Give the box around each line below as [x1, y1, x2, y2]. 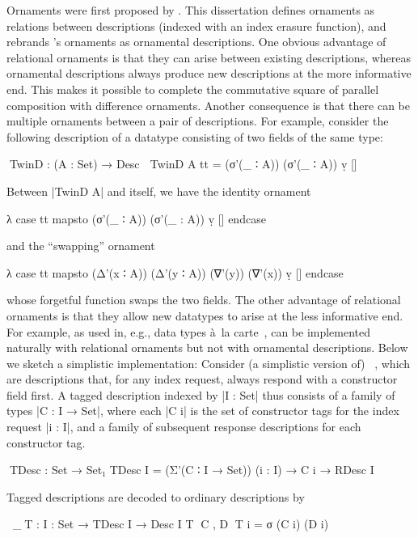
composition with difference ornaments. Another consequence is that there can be [6, 96, 410, 113]
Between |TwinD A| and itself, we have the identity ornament [6, 182, 311, 199]
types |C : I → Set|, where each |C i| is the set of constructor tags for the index [6, 402, 399, 419]
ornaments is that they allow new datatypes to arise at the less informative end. [6, 307, 403, 324]
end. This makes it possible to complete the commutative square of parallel [6, 80, 379, 97]
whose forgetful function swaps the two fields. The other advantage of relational [6, 291, 401, 308]
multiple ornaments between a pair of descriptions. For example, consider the [6, 112, 389, 129]
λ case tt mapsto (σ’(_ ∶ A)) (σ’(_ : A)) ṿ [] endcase [6, 210, 266, 227]
